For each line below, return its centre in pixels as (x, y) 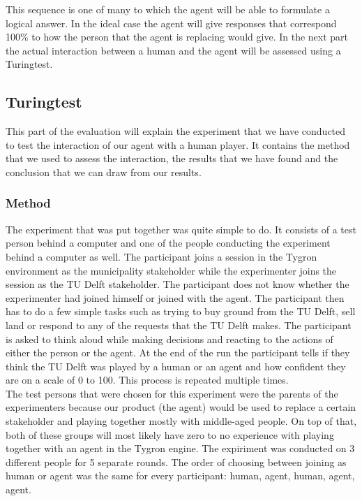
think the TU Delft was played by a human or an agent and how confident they (176, 366)
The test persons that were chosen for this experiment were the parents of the (172, 393)
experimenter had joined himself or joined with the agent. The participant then (175, 297)
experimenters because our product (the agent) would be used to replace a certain (181, 407)
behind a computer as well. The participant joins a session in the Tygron (161, 256)
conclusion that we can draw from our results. (104, 172)
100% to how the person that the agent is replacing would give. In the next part (177, 37)
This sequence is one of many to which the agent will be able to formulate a (168, 9)
